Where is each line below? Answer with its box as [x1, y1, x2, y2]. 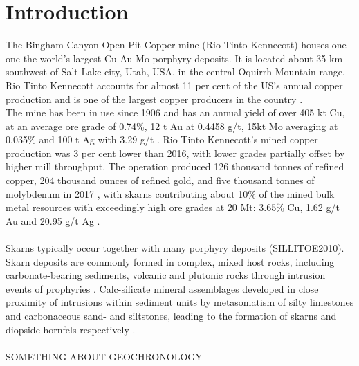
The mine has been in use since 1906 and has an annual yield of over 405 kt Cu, [6, 105, 345, 120]
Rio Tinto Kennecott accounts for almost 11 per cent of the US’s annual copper [6, 77, 343, 92]
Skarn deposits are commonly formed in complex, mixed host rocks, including [6, 254, 335, 268]
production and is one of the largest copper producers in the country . [6, 91, 303, 106]
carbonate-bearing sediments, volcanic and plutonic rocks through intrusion [6, 268, 326, 282]
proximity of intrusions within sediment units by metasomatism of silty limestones [6, 295, 354, 309]
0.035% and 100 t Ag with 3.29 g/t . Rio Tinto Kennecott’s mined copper [6, 132, 318, 147]
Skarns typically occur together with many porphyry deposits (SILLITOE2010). [6, 241, 344, 255]
